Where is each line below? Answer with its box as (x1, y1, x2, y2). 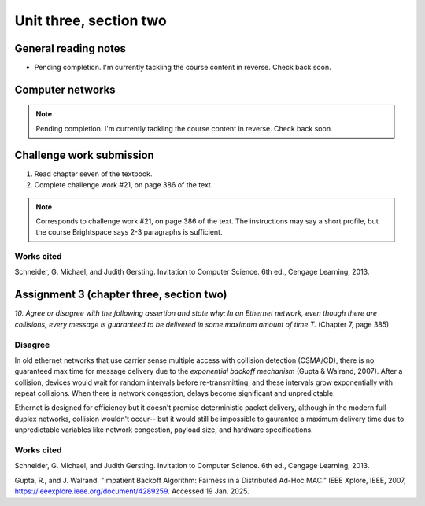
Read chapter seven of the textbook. (34, 169, 153, 179)
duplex (14, 414, 37, 423)
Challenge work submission (14, 148, 155, 161)
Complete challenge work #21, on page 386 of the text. (34, 180, 213, 190)
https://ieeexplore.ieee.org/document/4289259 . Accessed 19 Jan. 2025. (14, 486, 249, 496)
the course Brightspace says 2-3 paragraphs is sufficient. (35, 227, 223, 237)
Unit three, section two (14, 12, 167, 29)
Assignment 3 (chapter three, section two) (14, 288, 227, 301)
